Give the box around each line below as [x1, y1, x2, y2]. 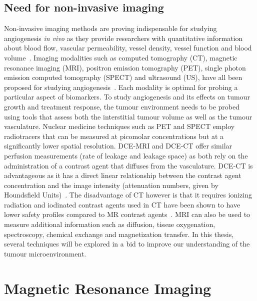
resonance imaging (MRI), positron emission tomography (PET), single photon [4, 62, 246, 72]
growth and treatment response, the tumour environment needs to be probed [4, 101, 240, 111]
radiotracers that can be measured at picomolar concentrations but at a [4, 130, 224, 141]
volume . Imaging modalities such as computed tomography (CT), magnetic [4, 52, 237, 62]
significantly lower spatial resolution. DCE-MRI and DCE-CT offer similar [4, 140, 232, 151]
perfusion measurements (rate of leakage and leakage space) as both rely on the [4, 150, 248, 160]
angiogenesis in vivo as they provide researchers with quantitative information [4, 32, 243, 43]
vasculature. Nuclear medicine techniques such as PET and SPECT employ [4, 121, 235, 131]
